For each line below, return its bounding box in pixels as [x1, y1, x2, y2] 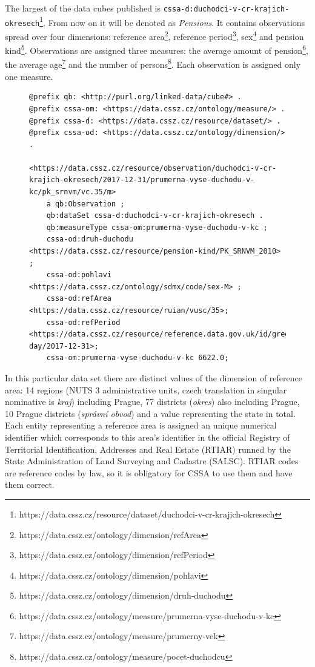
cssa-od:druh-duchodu [46, 235, 133, 244]
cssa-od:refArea [46, 294, 112, 303]
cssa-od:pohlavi [46, 271, 112, 280]
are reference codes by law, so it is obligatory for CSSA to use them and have [5, 466, 293, 479]
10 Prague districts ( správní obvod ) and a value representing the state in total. [5, 407, 296, 419]
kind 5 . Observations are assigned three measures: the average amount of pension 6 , [5, 42, 308, 56]
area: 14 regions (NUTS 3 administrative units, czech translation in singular [5, 383, 287, 396]
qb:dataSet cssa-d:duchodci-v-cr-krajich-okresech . [46, 211, 264, 220]
